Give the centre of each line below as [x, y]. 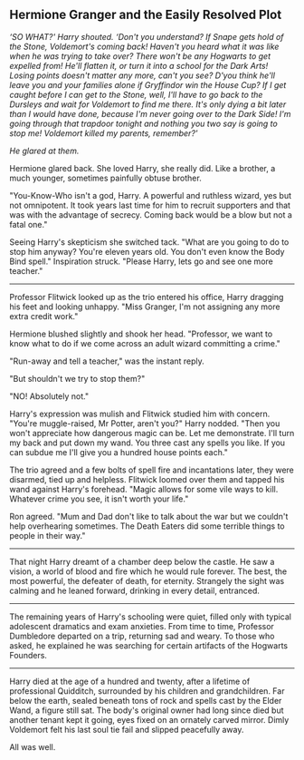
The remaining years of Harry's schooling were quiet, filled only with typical [151, 617]
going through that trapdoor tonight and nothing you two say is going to [143, 123]
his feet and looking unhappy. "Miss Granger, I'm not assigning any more [145, 307]
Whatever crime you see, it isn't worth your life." [99, 499]
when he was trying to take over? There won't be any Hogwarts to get [140, 56]
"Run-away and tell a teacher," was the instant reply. [107, 361]
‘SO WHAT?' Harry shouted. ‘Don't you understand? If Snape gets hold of [147, 36]
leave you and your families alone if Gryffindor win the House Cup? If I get [148, 84]
